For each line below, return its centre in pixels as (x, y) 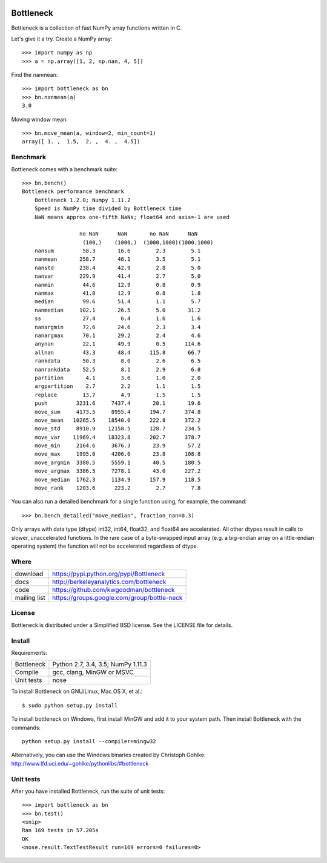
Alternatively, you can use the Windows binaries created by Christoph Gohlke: (108, 755)
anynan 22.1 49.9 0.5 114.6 (117, 344)
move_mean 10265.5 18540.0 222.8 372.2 (117, 420)
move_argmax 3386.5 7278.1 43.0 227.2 (117, 471)
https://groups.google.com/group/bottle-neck (117, 598)
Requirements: (29, 653)
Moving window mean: (39, 119)
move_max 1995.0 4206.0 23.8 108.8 (117, 454)
